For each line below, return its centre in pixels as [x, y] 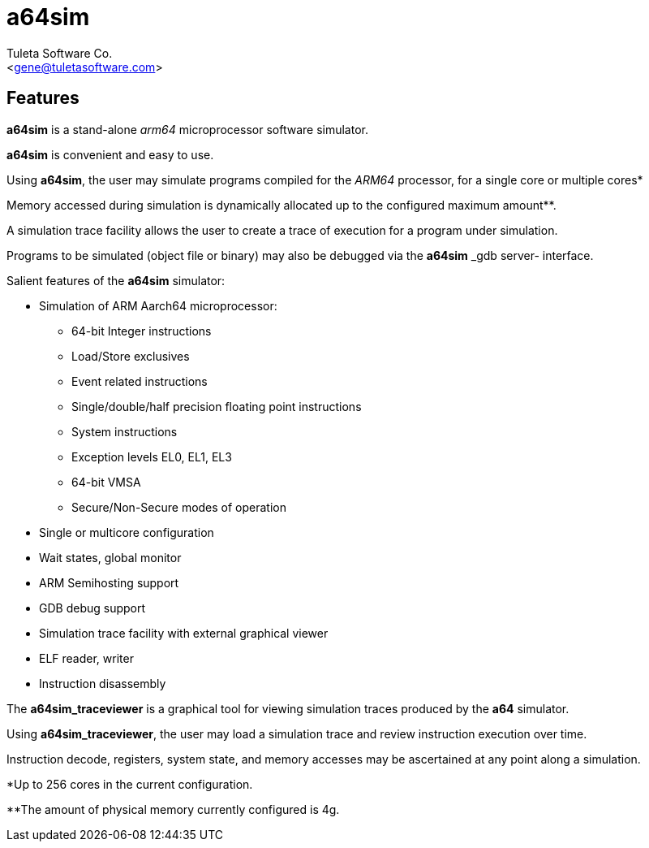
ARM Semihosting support [109, 582]
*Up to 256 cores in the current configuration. [130, 784]
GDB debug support [92, 608]
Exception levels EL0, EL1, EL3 [152, 456]
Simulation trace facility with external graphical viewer [184, 633]
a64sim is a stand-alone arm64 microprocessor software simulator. [187, 129]
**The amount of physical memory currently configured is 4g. [173, 809]
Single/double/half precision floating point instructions [217, 406]
